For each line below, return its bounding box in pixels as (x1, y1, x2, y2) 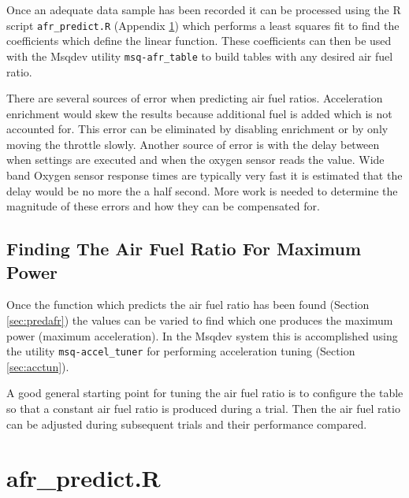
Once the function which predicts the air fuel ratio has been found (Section (6, 296, 370, 313)
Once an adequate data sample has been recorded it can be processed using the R (6, 2, 401, 17)
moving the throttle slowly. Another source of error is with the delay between (6, 136, 380, 152)
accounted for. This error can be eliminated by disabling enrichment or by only (6, 121, 389, 137)
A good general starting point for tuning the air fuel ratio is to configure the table (6, 385, 403, 401)
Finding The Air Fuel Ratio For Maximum (6, 236, 362, 261)
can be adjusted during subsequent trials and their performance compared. (6, 415, 367, 432)
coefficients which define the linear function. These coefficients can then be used (6, 32, 392, 49)
